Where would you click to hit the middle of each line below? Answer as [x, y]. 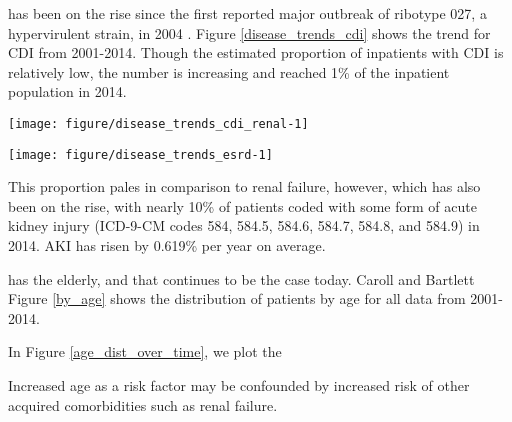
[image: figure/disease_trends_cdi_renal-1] [158, 123]
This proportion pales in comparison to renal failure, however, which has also [244, 186]
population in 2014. [67, 91]
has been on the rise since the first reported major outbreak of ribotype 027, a [247, 13]
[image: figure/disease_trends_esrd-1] [140, 154]
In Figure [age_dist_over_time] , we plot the [145, 351]
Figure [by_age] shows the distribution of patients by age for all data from [237, 298]
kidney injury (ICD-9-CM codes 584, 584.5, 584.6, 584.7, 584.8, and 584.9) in [244, 225]
